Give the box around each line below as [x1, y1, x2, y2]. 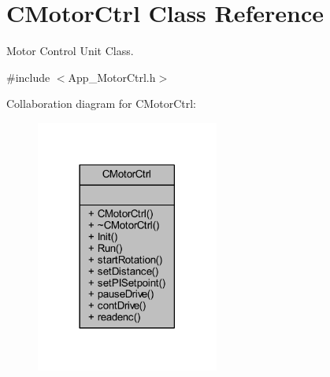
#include [6, 68, 50, 85]
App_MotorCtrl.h [68, 68, 156, 85]
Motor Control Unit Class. [6, 43, 134, 59]
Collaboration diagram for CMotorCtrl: [6, 95, 196, 112]
